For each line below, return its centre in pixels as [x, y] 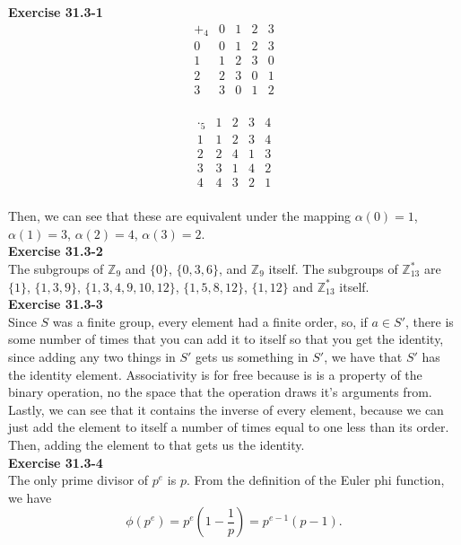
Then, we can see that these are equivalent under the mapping [180, 216]
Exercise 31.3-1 [56, 12]
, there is [430, 321]
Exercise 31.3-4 [56, 462]
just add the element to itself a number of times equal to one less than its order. [229, 427]
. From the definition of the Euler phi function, [315, 480]
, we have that [363, 356]
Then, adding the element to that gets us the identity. [157, 444]
